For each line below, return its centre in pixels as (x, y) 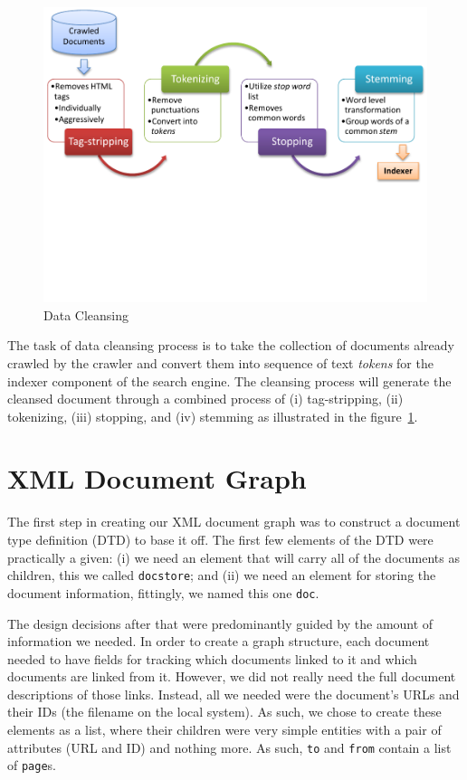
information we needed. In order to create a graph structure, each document (219, 641)
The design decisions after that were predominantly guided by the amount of (220, 623)
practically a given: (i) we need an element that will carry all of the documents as (233, 557)
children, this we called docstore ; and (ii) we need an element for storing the (222, 575)
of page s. (32, 765)
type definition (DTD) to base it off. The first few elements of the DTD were (220, 540)
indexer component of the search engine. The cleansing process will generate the (229, 380)
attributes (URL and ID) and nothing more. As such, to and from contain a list (229, 747)
